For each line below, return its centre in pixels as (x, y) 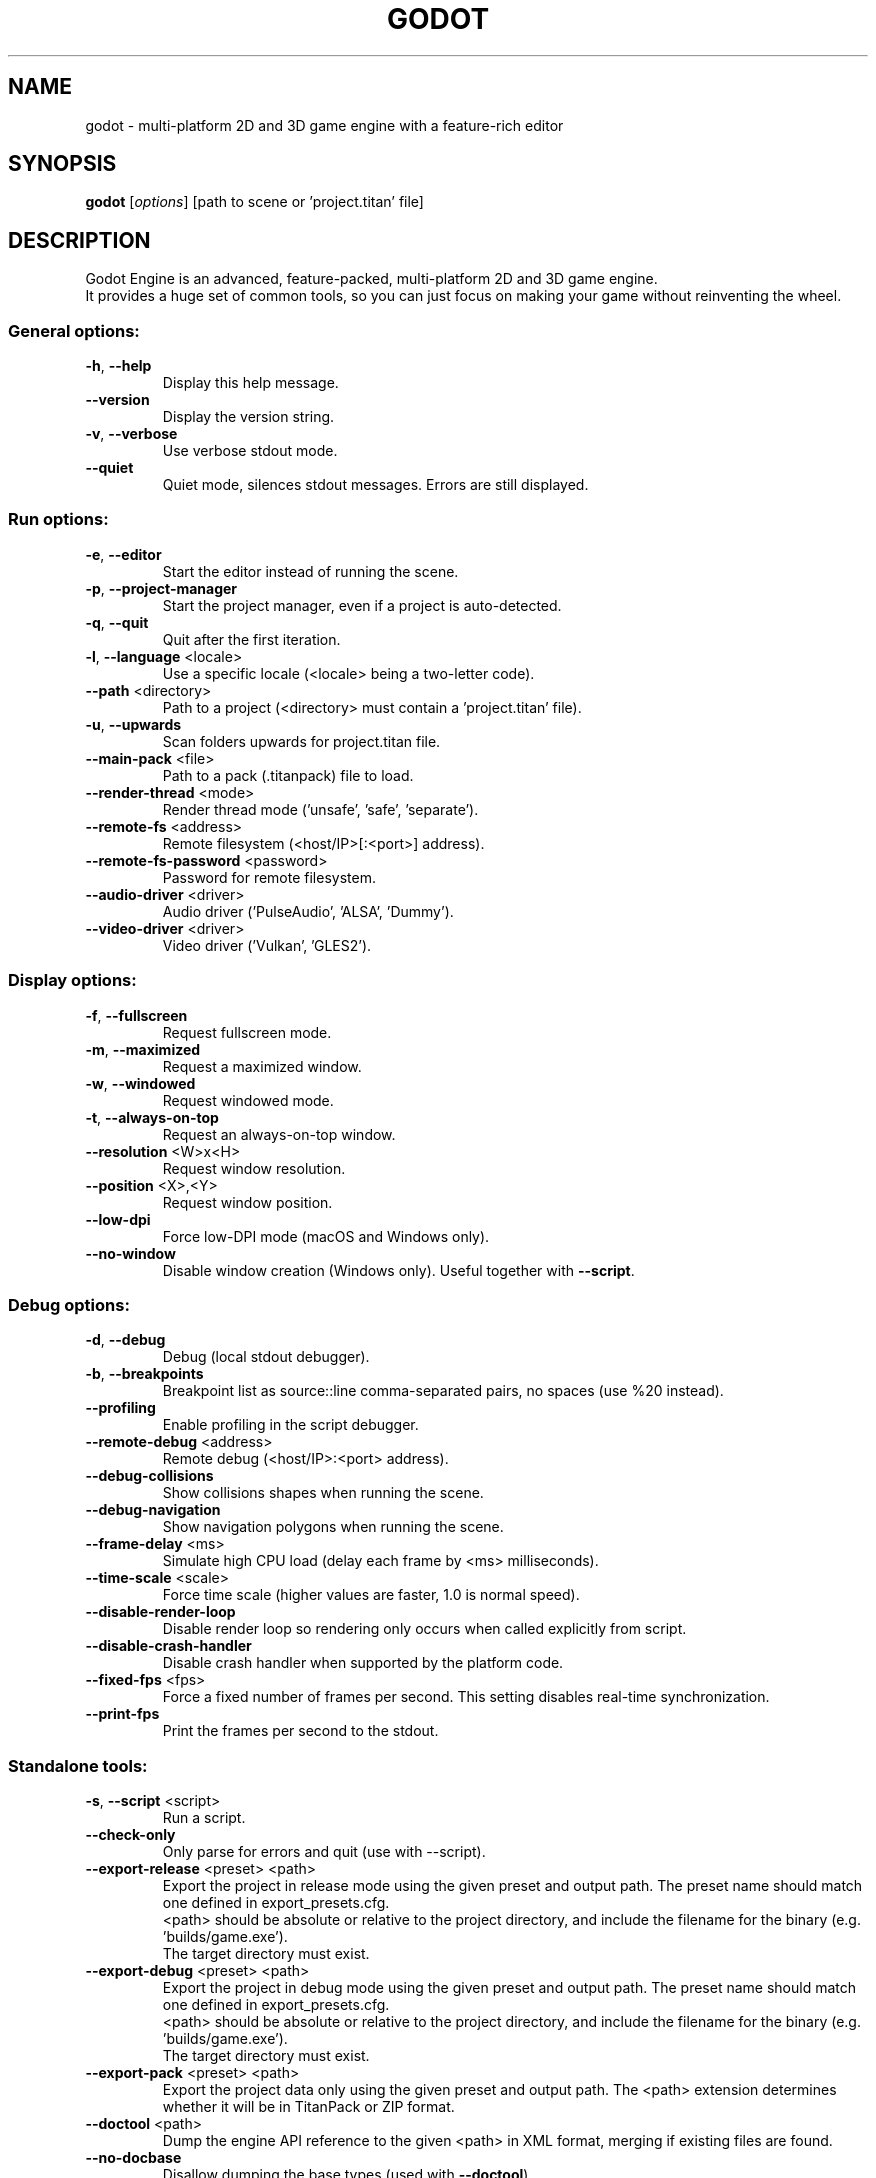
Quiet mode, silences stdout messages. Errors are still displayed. (375, 485)
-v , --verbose (131, 434)
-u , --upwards (133, 724)
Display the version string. (248, 417)
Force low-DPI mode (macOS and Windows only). (326, 1236)
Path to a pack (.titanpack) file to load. (288, 775)
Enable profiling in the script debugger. (290, 1425)
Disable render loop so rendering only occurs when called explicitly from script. (424, 1629)
